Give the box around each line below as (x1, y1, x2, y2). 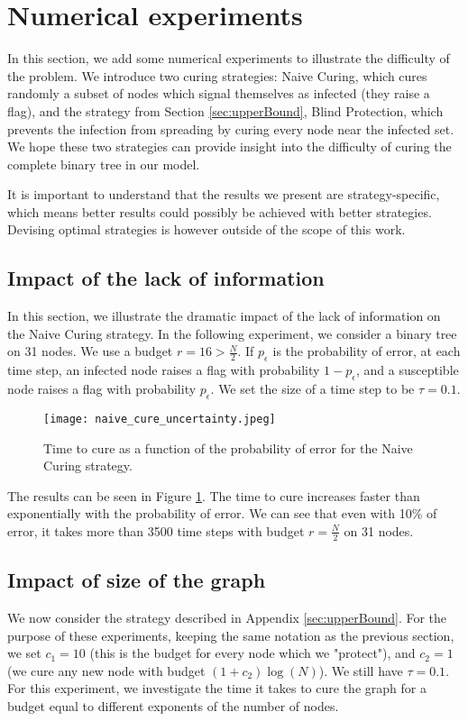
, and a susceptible (356, 360, 459, 379)
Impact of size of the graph (7, 566, 266, 594)
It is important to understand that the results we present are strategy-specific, (7, 185, 440, 204)
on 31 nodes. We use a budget (7, 342, 173, 360)
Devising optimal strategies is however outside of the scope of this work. (7, 220, 406, 239)
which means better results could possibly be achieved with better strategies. (7, 202, 432, 221)
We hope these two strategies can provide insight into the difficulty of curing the (7, 137, 452, 156)
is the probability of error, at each (272, 342, 461, 360)
